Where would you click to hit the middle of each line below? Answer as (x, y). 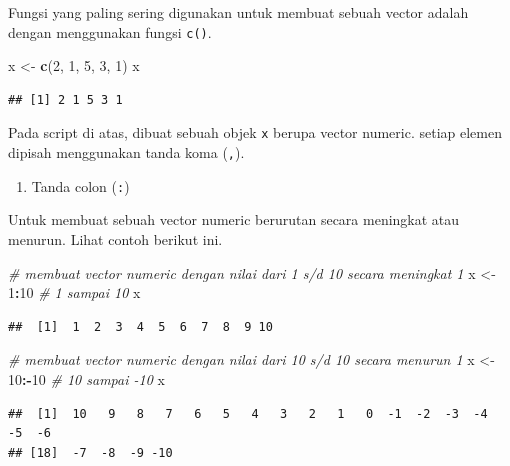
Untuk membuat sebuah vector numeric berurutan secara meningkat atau (234, 219)
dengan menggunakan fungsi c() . (110, 31)
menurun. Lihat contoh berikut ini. (115, 239)
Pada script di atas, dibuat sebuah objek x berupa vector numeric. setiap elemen (255, 132)
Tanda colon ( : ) (80, 185)
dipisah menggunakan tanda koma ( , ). (126, 152)
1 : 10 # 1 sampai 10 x (74, 292)
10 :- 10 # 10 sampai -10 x (86, 378)
